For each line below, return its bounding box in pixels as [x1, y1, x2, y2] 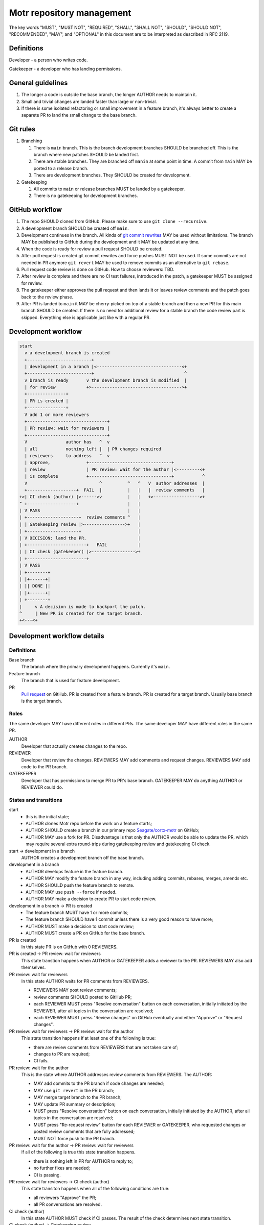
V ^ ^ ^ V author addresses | [24, 480, 205, 486]
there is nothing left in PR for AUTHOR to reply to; [33, 1158, 133, 1164]
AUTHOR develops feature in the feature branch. [25, 868, 124, 874]
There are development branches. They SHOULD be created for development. [33, 172, 191, 178]
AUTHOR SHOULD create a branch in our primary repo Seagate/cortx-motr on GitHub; [25, 827, 199, 833]
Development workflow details [9, 632, 105, 640]
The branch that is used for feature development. [21, 678, 121, 684]
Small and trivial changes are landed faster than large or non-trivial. [21, 98, 157, 104]
